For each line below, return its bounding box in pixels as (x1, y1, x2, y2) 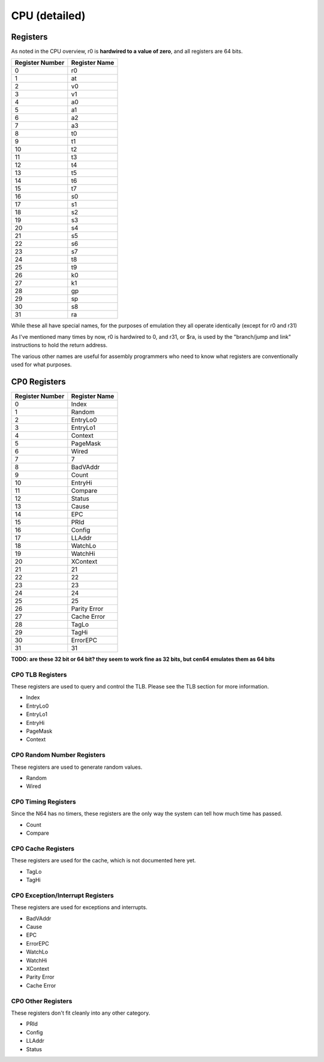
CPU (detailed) (11, 9, 86, 22)
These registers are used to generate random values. (11, 763, 143, 771)
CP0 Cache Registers (11, 844, 75, 853)
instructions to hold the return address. (11, 342, 108, 349)
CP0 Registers (11, 377, 66, 387)
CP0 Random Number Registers (11, 751, 106, 759)
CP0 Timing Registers (11, 798, 76, 806)
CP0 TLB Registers (11, 670, 67, 679)
